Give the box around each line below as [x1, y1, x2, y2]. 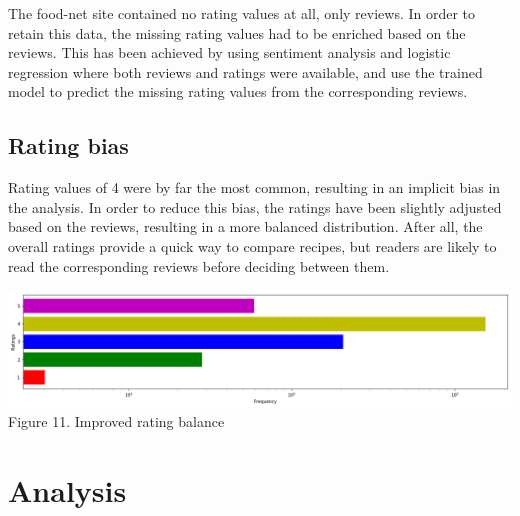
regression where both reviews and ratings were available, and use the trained [8, 61, 483, 82]
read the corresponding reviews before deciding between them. [8, 255, 390, 276]
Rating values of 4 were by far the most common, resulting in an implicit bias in [8, 177, 501, 198]
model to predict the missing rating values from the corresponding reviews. [8, 81, 468, 102]
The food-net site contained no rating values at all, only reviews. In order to [8, 3, 476, 23]
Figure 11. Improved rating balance [8, 410, 225, 431]
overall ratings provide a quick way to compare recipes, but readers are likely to [8, 235, 497, 256]
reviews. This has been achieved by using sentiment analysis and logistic [8, 42, 451, 63]
